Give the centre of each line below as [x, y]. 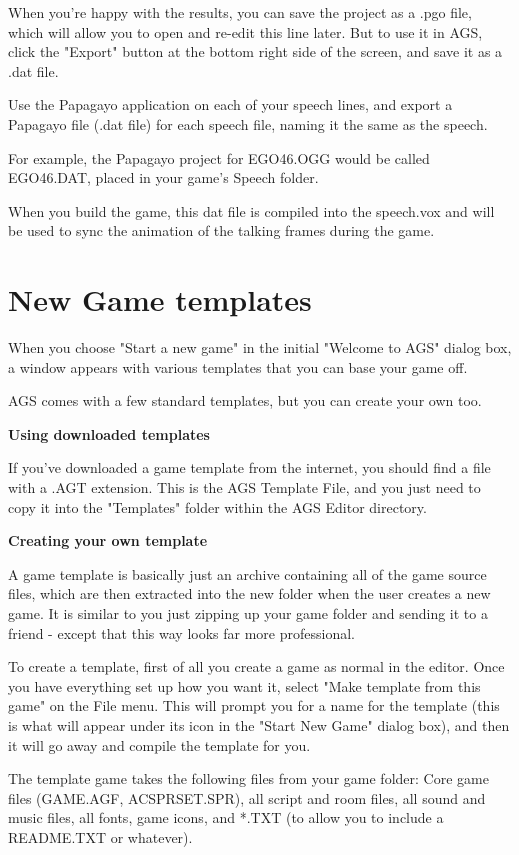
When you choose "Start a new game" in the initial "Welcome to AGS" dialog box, [260, 347]
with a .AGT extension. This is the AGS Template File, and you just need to [244, 487]
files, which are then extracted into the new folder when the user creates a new [249, 593]
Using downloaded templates [109, 433]
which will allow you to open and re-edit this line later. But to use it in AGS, [245, 31]
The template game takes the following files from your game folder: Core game [248, 778]
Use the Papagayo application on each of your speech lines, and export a [230, 104]
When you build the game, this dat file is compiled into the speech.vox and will [251, 210]
